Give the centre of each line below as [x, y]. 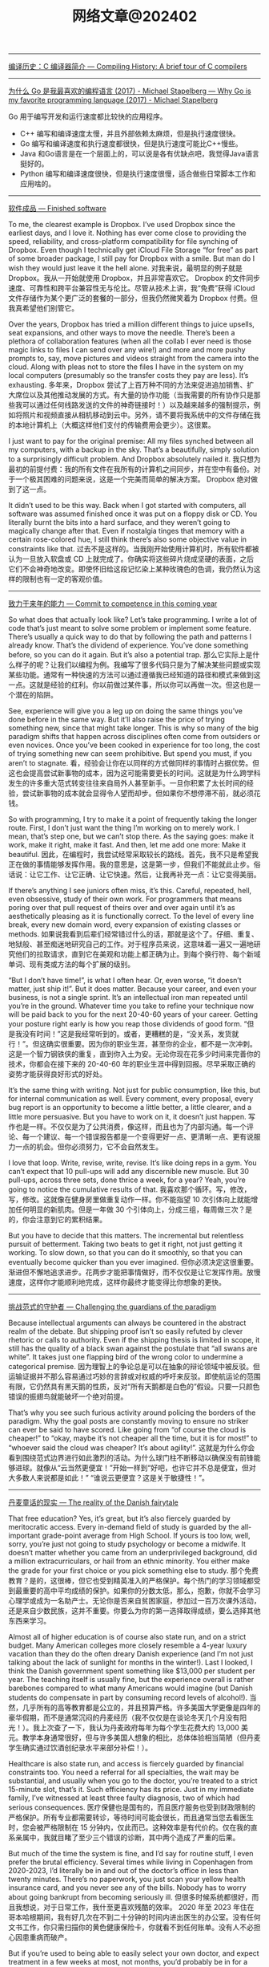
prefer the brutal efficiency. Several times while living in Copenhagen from [131, 1862]
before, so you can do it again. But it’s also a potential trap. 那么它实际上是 [130, 655]
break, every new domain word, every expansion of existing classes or [125, 925]
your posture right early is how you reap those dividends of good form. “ [128, 1024]
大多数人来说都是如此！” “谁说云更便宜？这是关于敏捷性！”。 [109, 1478]
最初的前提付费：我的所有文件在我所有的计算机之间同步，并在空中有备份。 [131, 469]
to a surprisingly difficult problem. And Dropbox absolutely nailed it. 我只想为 [134, 459]
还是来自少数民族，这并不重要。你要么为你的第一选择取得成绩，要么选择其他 [134, 1611]
